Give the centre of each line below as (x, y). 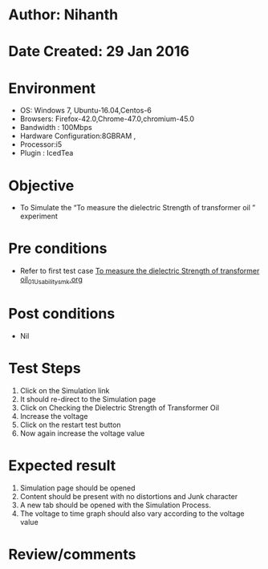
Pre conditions (58, 248)
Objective (41, 185)
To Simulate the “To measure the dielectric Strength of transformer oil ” (138, 208)
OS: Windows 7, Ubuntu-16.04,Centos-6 (86, 111)
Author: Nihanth (63, 15)
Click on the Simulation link (65, 390)
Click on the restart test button (71, 425)
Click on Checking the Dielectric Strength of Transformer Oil (119, 408)
